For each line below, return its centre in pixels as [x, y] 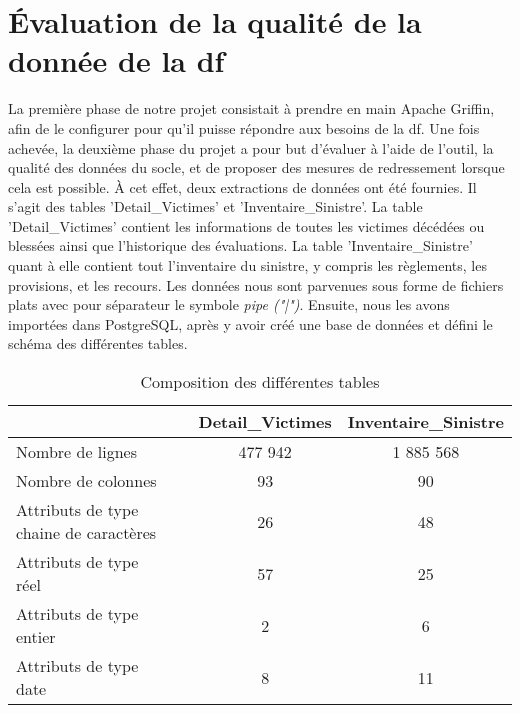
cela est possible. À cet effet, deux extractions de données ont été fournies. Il [242, 186]
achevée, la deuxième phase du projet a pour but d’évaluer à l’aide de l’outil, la [251, 147]
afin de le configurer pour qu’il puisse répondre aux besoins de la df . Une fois [244, 127]
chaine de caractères [86, 533]
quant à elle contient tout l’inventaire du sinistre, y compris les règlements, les [247, 265]
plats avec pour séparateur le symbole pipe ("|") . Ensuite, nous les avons [229, 304]
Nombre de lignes [77, 452]
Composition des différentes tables [260, 382]
